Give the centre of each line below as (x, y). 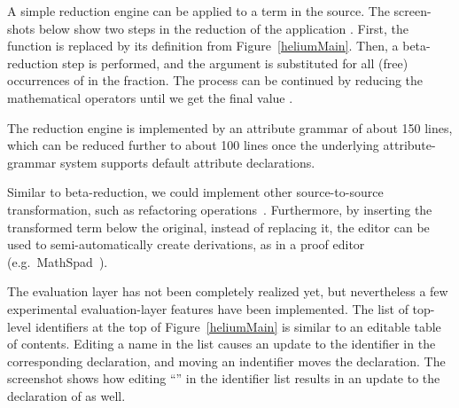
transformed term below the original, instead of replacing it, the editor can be (218, 227)
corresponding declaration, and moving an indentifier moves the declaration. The (226, 361)
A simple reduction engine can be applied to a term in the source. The (198, 11)
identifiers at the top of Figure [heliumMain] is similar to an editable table (238, 326)
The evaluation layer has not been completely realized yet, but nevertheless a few (228, 291)
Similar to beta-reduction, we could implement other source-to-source (195, 192)
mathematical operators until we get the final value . (150, 97)
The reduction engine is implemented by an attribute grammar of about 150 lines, (230, 127)
